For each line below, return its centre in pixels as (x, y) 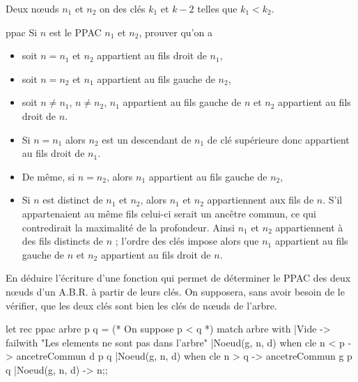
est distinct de (73, 200)
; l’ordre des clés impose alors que (187, 241)
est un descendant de (147, 139)
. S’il (333, 200)
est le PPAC (75, 32)
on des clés (123, 8)
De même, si (48, 176)
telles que (217, 8)
